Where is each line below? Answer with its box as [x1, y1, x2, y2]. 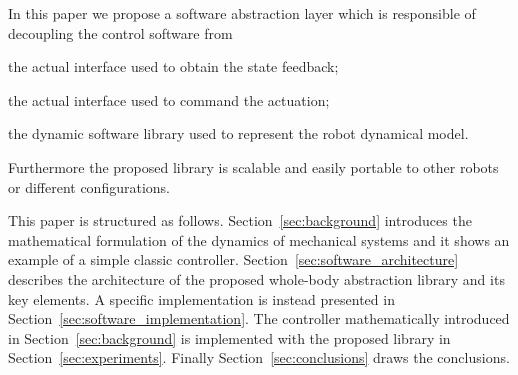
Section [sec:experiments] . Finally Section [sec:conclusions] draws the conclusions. [8, 347, 510, 368]
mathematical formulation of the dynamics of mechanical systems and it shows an [8, 229, 510, 250]
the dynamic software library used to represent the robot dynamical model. [8, 123, 469, 144]
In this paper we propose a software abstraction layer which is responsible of [8, 3, 476, 23]
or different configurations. [8, 176, 170, 197]
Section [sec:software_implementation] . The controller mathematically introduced [8, 308, 510, 329]
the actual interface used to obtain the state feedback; [8, 56, 339, 77]
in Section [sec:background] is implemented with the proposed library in [8, 327, 451, 348]
